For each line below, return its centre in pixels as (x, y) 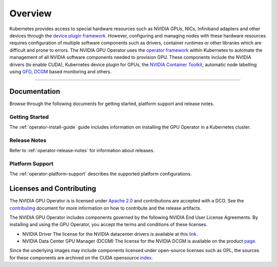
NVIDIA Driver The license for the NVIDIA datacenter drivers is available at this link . (110, 234)
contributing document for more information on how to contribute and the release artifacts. (105, 208)
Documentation (35, 91)
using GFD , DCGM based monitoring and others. (61, 71)
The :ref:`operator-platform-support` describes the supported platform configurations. (101, 174)
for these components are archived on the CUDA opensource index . (81, 258)
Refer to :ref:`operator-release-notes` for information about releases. (82, 151)
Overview (31, 13)
